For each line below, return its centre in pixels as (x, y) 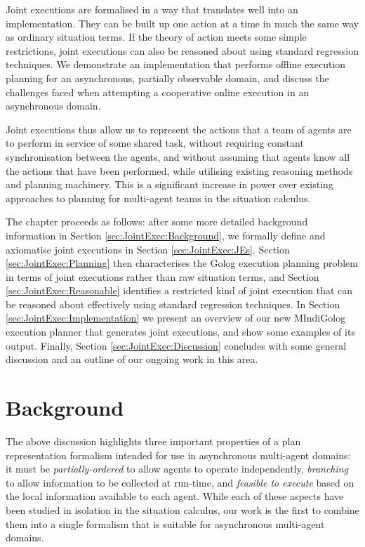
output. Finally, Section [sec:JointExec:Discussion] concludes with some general (176, 345)
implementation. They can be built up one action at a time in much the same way (182, 23)
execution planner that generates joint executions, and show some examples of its (180, 332)
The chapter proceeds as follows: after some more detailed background (157, 222)
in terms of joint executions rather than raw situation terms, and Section (162, 276)
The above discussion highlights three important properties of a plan (153, 441)
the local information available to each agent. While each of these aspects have (175, 496)
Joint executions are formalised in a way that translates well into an (152, 9)
